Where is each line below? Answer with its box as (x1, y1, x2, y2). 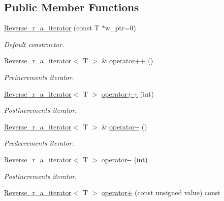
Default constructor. (4, 39, 64, 49)
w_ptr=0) (105, 23, 136, 33)
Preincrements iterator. (4, 72, 74, 82)
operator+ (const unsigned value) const (101, 187, 221, 198)
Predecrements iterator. (4, 138, 74, 148)
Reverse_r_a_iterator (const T (4, 23, 99, 33)
